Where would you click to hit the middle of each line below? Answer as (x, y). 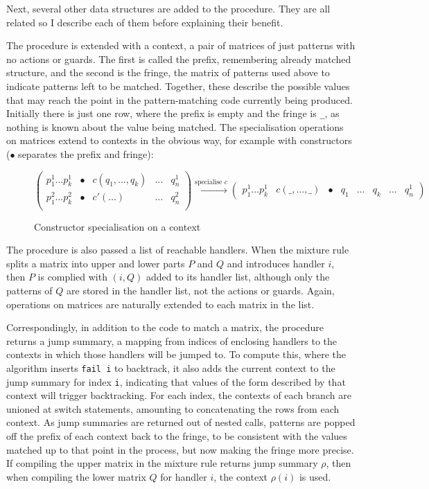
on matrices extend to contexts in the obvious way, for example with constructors (179, 140)
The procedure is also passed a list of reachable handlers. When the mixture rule (178, 250)
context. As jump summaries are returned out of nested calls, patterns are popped (181, 422)
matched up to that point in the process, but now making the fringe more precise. (180, 449)
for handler (184, 476)
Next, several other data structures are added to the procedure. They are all (168, 8)
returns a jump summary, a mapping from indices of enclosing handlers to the (172, 340)
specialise (209, 182)
